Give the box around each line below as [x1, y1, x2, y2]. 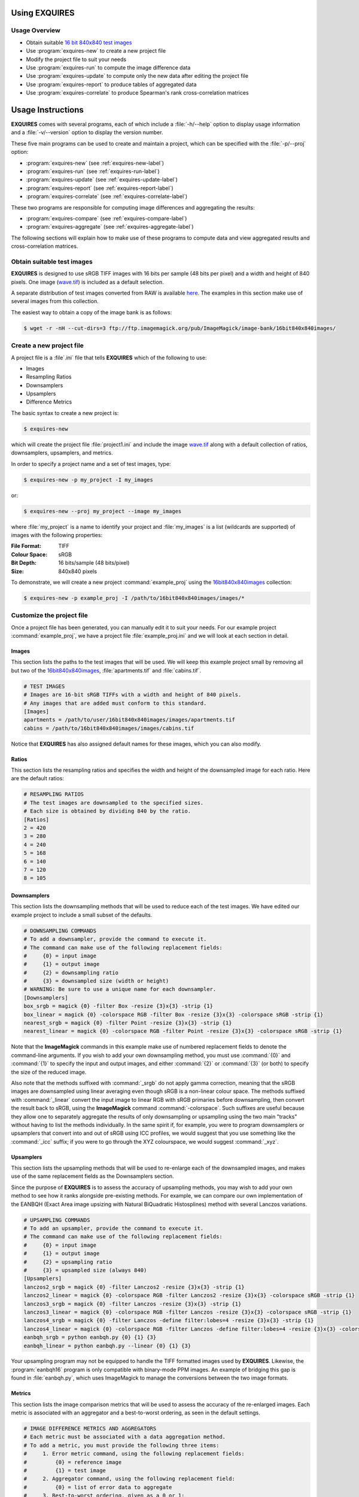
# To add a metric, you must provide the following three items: [23, 1442, 220, 1448]
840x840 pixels [58, 568, 97, 575]
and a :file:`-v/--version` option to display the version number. [11, 129, 163, 136]
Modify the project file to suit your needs [26, 56, 127, 63]
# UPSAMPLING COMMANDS [23, 1216, 90, 1223]
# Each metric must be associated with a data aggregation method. [23, 1434, 226, 1440]
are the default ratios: [11, 775, 64, 782]
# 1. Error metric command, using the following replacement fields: [23, 1450, 245, 1457]
